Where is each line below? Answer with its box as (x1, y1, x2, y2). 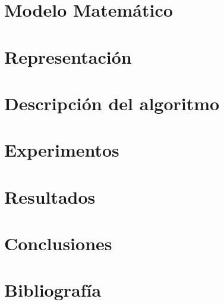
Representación (4, 44, 132, 69)
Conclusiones (4, 231, 112, 256)
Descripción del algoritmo (4, 91, 220, 115)
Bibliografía (4, 278, 102, 302)
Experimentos (4, 138, 119, 162)
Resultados (4, 184, 96, 208)
